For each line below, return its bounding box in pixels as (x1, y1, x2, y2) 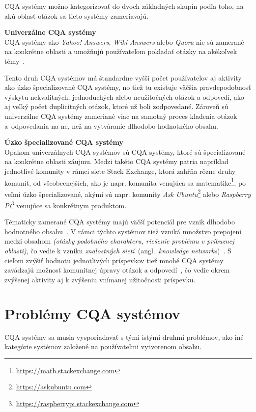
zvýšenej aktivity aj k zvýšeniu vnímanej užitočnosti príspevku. (4, 274, 196, 284)
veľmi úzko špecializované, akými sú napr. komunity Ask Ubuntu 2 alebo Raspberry (4, 187, 251, 199)
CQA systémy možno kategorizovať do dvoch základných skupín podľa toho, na (4, 1, 244, 11)
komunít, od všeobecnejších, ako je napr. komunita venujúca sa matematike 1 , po (4, 176, 246, 188)
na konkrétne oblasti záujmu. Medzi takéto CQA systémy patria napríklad (4, 156, 228, 166)
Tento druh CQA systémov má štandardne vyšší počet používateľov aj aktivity (4, 72, 242, 82)
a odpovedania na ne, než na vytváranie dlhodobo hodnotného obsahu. (4, 120, 218, 131)
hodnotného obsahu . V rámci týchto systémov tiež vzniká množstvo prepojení (4, 226, 242, 236)
